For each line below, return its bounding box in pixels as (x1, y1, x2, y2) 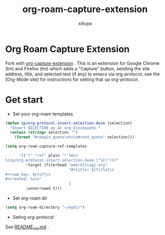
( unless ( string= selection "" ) (10, 130, 78, 135)
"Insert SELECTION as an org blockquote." (10, 125, 101, 130)
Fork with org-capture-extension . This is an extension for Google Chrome (5, 60, 160, 66)
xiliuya (78, 20, 92, 26)
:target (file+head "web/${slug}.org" (25, 162, 108, 168)
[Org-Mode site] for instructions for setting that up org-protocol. (5, 76, 139, 82)
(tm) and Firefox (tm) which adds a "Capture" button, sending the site (5, 65, 150, 71)
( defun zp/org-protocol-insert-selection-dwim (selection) (5, 121, 133, 126)
